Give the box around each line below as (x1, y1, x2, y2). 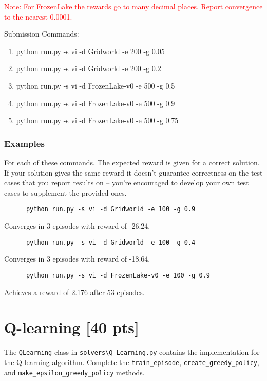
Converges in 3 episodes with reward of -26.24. (4, 220, 150, 231)
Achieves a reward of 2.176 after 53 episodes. (4, 286, 145, 297)
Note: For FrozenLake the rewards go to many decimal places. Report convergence (4, 1, 263, 11)
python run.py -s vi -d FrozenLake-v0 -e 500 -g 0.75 (16, 115, 179, 126)
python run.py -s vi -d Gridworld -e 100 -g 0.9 (26, 205, 196, 213)
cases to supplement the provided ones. (4, 187, 127, 198)
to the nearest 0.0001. (4, 11, 72, 22)
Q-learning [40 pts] (4, 317, 139, 338)
